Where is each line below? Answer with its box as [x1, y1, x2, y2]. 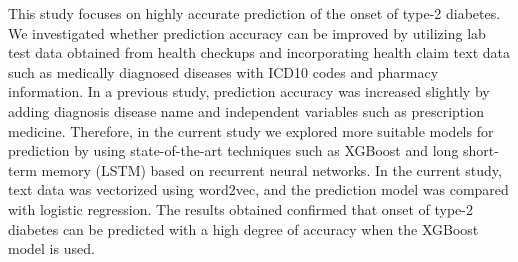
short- [463, 140, 499, 161]
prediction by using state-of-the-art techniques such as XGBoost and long [8, 140, 459, 161]
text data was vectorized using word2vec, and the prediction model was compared [8, 179, 509, 200]
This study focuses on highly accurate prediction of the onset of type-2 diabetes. [8, 3, 501, 23]
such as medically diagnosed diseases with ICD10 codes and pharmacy [8, 61, 439, 82]
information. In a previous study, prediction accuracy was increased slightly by [8, 81, 490, 102]
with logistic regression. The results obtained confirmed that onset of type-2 [8, 198, 473, 219]
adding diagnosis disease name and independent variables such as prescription [8, 100, 484, 121]
